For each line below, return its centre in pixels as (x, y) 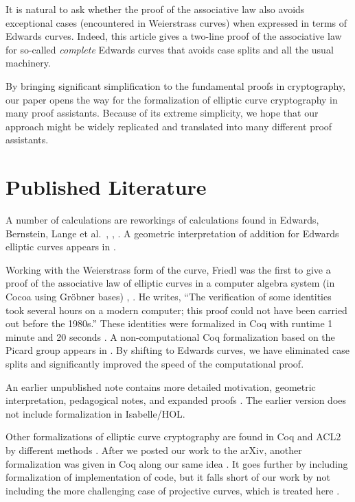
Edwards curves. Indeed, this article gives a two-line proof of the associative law (174, 36)
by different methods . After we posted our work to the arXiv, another (154, 450)
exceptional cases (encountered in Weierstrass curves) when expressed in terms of (176, 22)
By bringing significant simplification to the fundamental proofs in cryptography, (175, 85)
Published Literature (106, 187)
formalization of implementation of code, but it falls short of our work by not (168, 477)
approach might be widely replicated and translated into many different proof (169, 126)
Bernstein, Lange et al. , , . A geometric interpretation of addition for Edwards (172, 233)
